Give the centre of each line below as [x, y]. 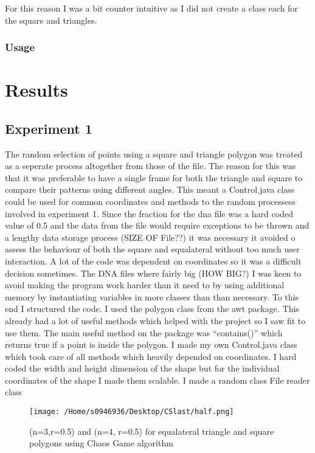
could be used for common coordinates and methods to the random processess [150, 201]
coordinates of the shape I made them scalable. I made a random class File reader [157, 380]
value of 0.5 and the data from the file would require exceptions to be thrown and [157, 225]
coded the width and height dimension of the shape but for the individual [142, 368]
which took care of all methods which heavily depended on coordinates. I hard [151, 356]
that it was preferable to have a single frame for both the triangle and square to [154, 177]
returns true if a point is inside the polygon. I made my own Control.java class [151, 344]
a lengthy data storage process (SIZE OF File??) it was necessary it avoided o [150, 237]
